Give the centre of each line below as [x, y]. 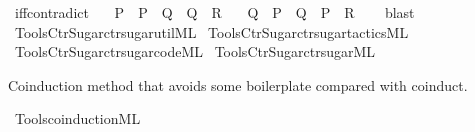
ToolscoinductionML [77, 118]
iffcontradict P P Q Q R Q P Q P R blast [214, 12]
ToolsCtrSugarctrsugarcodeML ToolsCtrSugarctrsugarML [195, 51]
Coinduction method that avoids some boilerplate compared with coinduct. [238, 84]
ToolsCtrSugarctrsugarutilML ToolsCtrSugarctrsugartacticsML [211, 31]
